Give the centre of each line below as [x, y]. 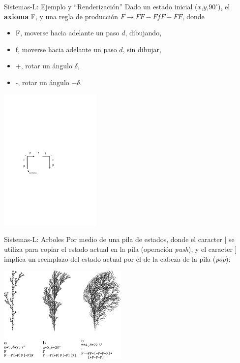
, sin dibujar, [142, 49]
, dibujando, [143, 33]
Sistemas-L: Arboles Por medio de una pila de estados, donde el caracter [113, 239]
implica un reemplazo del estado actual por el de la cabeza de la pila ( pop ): [117, 258]
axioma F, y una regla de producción [61, 16]
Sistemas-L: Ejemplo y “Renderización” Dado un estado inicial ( [101, 6]
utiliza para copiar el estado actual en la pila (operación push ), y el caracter [118, 249]
